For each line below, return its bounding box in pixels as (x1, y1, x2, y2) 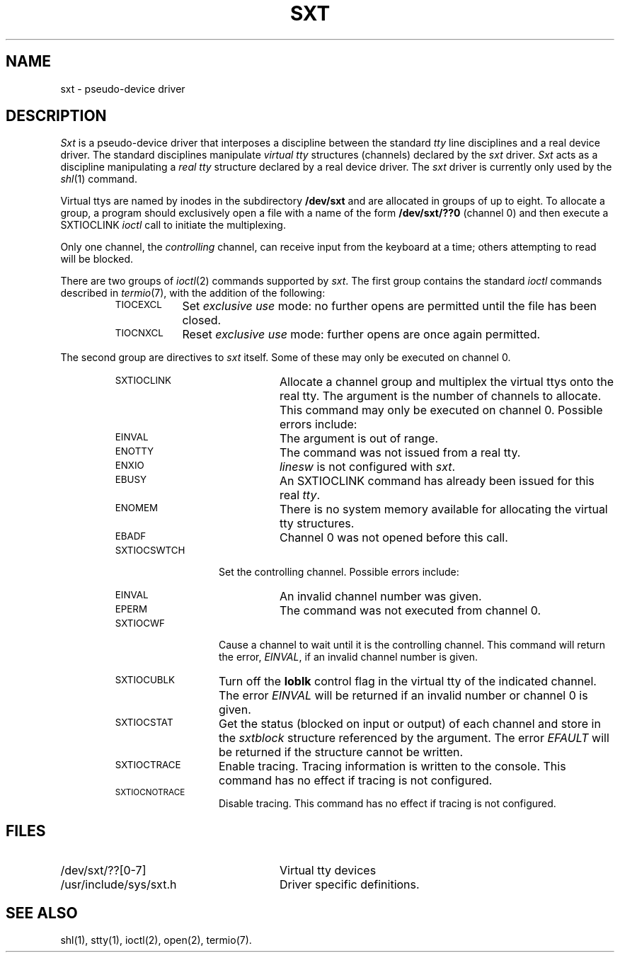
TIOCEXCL (115, 299, 162, 311)
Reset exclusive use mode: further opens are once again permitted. (182, 327, 541, 342)
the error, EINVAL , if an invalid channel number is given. (219, 651, 478, 663)
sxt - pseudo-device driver (60, 82, 185, 95)
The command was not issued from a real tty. (279, 445, 521, 460)
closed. (182, 313, 222, 328)
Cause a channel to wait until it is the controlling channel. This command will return (219, 639, 606, 651)
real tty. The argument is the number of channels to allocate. (279, 389, 602, 404)
